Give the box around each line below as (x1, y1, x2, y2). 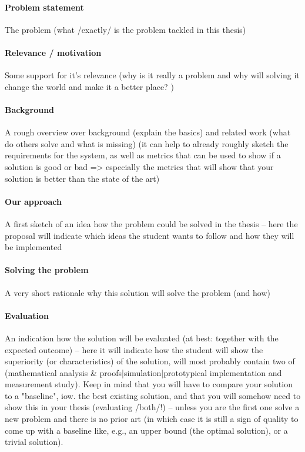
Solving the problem (5, 264, 89, 276)
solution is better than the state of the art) (5, 172, 160, 184)
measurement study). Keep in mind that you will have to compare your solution (5, 378, 293, 390)
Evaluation (5, 309, 49, 321)
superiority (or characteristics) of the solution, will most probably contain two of (5, 355, 295, 367)
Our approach (5, 195, 62, 207)
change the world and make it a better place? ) (5, 80, 174, 92)
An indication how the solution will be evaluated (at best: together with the (5, 331, 279, 344)
